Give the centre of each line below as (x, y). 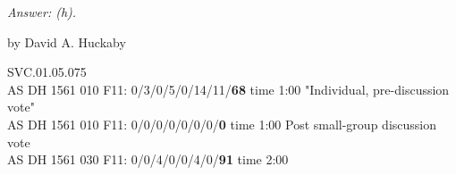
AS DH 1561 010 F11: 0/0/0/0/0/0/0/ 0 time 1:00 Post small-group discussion (222, 124)
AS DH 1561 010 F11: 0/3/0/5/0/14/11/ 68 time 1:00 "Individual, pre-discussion (228, 89)
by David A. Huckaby (67, 42)
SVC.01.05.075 (47, 72)
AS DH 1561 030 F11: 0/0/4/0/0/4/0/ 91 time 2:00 (148, 159)
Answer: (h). (42, 12)
